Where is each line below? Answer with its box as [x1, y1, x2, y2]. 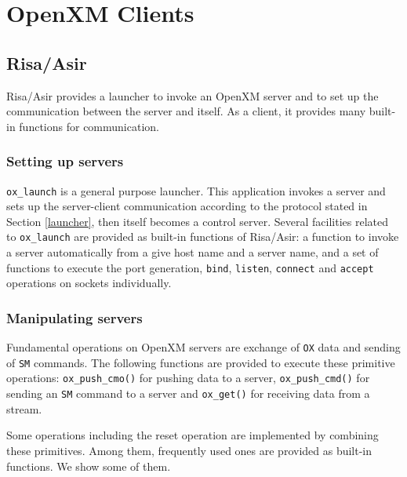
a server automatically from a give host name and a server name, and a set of [6, 244, 379, 260]
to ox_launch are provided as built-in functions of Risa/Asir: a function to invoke [6, 228, 399, 245]
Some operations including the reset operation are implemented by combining [6, 427, 379, 443]
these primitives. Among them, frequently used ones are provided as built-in [6, 442, 372, 458]
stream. [6, 400, 42, 417]
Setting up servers [6, 151, 124, 171]
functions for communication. [19, 118, 159, 134]
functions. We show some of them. [6, 457, 171, 474]
